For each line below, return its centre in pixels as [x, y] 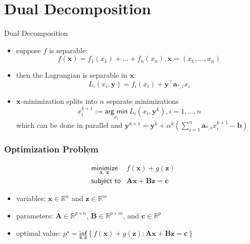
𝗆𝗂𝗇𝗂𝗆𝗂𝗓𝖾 [104, 169]
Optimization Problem [51, 149]
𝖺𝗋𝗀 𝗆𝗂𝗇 [116, 112]
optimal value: [38, 232]
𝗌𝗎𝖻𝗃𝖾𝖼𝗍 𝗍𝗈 [106, 181]
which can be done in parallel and [69, 125]
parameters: [35, 215]
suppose [28, 50]
